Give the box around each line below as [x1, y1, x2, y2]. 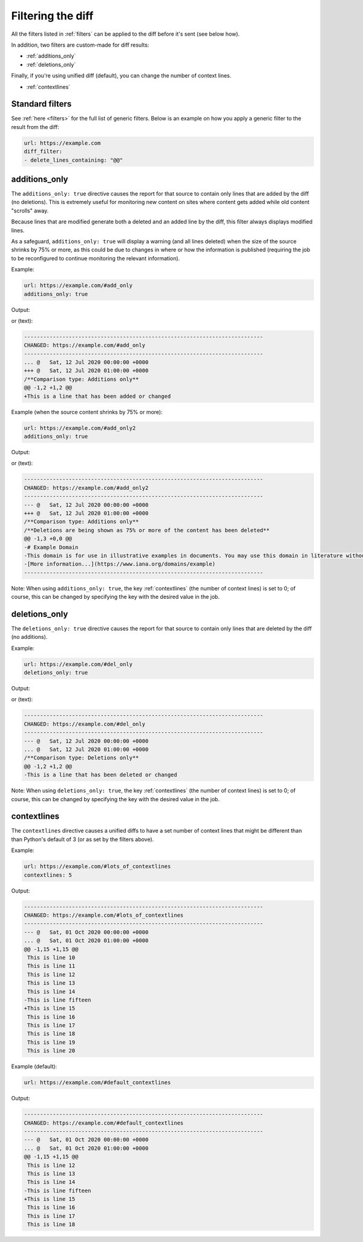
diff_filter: [24, 148, 63, 155]
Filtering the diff [11, 9, 94, 22]
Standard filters [11, 99, 72, 109]
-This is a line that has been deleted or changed [24, 771, 178, 778]
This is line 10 [27, 954, 76, 961]
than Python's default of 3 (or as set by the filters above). [11, 836, 154, 843]
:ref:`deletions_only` [26, 61, 76, 68]
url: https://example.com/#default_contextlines [24, 1079, 171, 1086]
